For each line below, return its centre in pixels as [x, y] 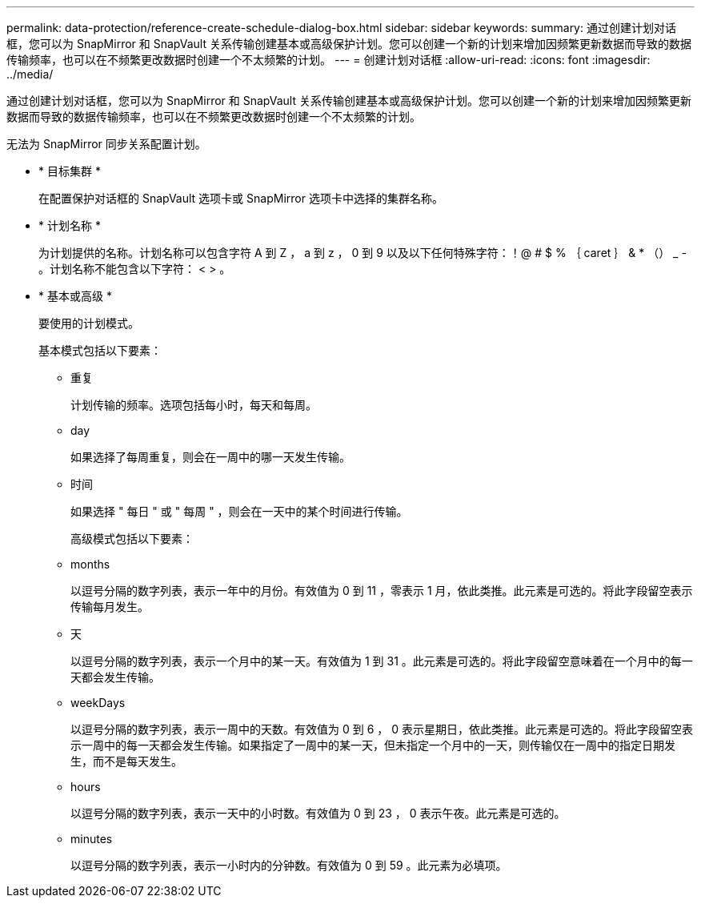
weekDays [98, 703]
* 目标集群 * [70, 171]
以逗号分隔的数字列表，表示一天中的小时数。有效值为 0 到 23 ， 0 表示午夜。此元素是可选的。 [318, 813]
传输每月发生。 [110, 607]
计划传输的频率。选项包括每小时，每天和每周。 [194, 405]
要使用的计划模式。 [89, 323]
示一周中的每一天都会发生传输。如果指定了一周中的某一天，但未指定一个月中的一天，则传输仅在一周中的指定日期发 [373, 745]
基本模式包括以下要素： [100, 350]
